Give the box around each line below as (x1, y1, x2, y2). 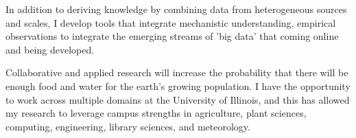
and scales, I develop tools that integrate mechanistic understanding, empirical (5, 15, 336, 30)
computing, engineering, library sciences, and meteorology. (5, 119, 250, 133)
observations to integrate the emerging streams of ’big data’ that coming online (5, 29, 339, 43)
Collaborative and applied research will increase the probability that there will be (5, 65, 348, 80)
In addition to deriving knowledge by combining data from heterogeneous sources (5, 2, 347, 16)
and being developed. (5, 42, 95, 56)
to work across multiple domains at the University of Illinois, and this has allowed (5, 92, 350, 106)
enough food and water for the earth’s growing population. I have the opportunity (5, 78, 351, 93)
